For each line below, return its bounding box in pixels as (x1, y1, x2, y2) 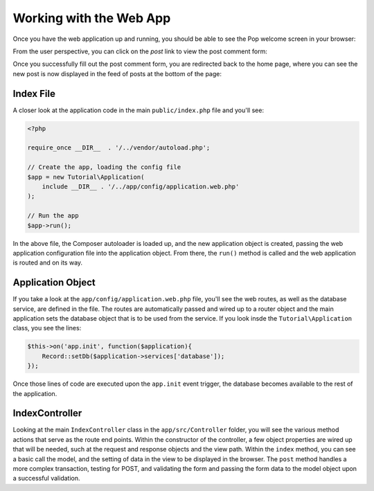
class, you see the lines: (12, 324, 82, 332)
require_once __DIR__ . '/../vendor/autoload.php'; (27, 144, 211, 152)
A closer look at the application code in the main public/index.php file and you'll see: (12, 106, 265, 114)
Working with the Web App (12, 10, 171, 26)
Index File (12, 87, 55, 100)
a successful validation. (12, 474, 80, 483)
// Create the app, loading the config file (27, 163, 181, 171)
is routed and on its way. (12, 258, 83, 267)
